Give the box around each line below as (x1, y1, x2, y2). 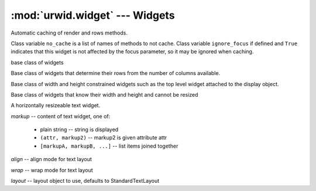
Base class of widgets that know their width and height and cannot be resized (11, 91, 198, 98)
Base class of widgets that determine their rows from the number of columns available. (11, 70, 221, 77)
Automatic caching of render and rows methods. (11, 29, 128, 36)
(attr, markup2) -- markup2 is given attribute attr (40, 134, 167, 141)
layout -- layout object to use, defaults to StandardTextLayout (11, 178, 160, 185)
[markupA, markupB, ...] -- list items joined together (40, 142, 178, 149)
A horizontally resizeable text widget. (11, 102, 101, 109)
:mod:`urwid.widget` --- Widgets (11, 9, 175, 22)
